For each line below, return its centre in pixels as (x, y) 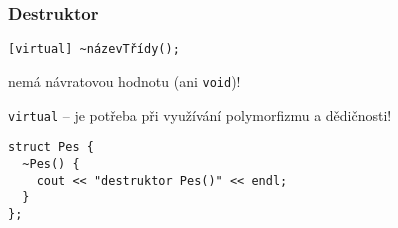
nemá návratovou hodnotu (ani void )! (124, 80)
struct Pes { (51, 147)
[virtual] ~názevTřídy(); (94, 49)
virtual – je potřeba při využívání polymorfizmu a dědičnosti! (200, 114)
